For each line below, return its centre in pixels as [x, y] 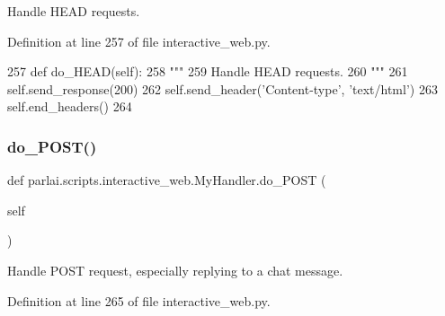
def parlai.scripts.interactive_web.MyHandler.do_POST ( [167, 180]
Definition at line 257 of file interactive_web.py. [139, 41]
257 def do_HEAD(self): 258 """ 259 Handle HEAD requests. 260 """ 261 [208, 71]
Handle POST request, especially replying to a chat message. [175, 270]
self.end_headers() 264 [70, 106]
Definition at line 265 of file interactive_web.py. [139, 300]
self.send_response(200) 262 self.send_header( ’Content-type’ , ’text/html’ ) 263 [222, 88]
